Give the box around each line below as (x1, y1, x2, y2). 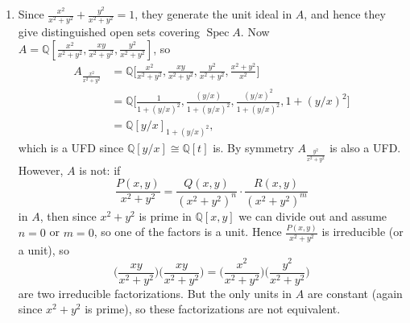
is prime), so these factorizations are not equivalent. (85, 300, 341, 317)
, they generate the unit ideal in (135, 6, 292, 22)
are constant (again (307, 284, 403, 301)
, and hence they (304, 6, 386, 22)
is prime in (139, 207, 192, 224)
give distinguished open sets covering (18, 23, 200, 40)
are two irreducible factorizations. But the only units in (18, 284, 292, 301)
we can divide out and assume (238, 207, 387, 224)
